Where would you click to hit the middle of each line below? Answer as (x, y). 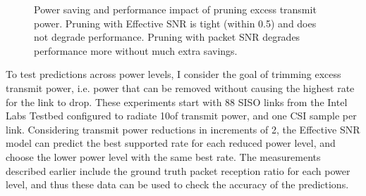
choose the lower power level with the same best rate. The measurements (163, 156)
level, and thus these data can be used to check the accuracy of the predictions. (177, 184)
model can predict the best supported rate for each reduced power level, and (171, 143)
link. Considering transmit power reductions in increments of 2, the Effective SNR (183, 129)
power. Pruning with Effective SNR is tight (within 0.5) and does (175, 23)
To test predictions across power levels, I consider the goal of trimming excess (173, 74)
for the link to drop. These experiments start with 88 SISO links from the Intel (177, 102)
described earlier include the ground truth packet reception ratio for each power (178, 170)
